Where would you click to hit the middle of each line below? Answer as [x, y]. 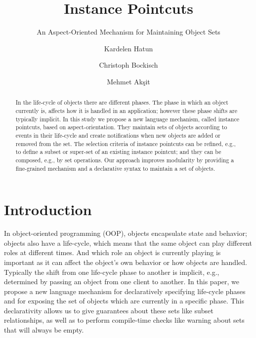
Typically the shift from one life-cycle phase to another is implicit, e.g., [112, 272]
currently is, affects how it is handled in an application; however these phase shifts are [126, 110]
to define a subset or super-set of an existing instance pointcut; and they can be [118, 152]
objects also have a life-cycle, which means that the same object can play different [128, 243]
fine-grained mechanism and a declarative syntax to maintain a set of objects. [115, 168]
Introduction [48, 209]
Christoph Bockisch [128, 65]
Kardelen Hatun [128, 48]
